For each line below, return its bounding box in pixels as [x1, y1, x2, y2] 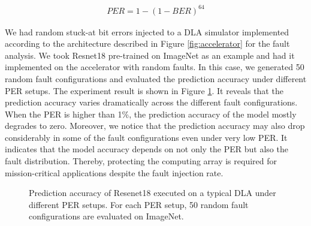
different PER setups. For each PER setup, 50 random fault [29, 198, 249, 210]
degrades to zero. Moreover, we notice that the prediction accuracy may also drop [5, 119, 305, 132]
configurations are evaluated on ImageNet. [29, 210, 184, 222]
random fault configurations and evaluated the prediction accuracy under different [5, 72, 307, 85]
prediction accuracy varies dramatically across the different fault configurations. [5, 96, 298, 109]
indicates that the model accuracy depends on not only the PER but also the [5, 143, 288, 155]
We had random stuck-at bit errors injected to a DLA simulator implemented [5, 25, 289, 38]
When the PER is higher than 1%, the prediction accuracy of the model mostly [5, 107, 297, 120]
